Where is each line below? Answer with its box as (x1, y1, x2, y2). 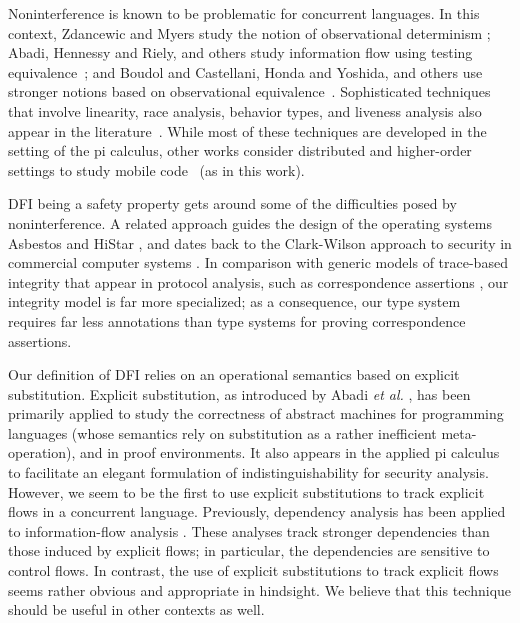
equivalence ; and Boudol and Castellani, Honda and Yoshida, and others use (8, 61, 483, 82)
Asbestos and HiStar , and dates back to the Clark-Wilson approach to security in (8, 232, 512, 253)
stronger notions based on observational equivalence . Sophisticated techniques (8, 81, 491, 102)
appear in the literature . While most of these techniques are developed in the (8, 120, 487, 141)
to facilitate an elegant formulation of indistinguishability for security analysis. (8, 462, 489, 483)
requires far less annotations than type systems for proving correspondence (8, 310, 466, 331)
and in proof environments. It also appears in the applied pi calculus (80, 442, 500, 463)
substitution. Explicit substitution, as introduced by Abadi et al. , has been (8, 383, 471, 404)
